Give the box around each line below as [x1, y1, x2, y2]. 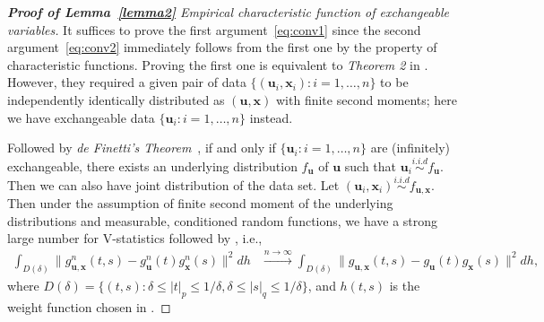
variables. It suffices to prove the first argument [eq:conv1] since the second [7, 20, 421, 39]
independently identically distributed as [7, 90, 225, 109]
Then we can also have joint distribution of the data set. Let [7, 175, 340, 194]
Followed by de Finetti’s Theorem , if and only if [7, 138, 276, 157]
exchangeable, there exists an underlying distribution [7, 156, 298, 175]
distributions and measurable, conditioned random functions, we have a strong [7, 211, 438, 230]
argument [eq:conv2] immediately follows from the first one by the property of [7, 38, 437, 57]
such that [344, 156, 397, 175]
